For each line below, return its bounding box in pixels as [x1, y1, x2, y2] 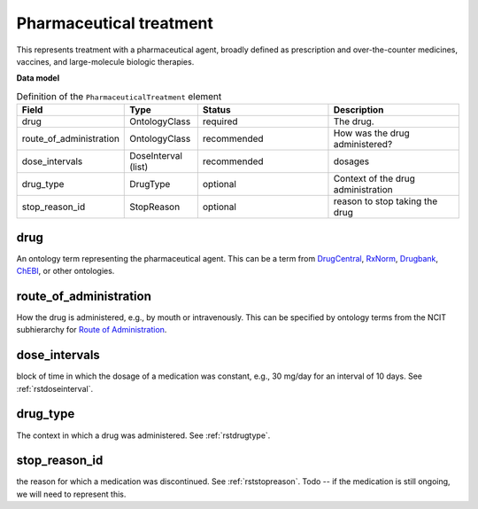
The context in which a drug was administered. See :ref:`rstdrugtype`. [16, 430, 271, 441]
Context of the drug [333, 173, 416, 185]
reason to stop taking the [333, 195, 438, 208]
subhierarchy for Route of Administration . [16, 325, 167, 335]
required [202, 115, 238, 128]
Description [333, 104, 384, 116]
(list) [129, 161, 149, 173]
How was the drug [333, 127, 411, 139]
